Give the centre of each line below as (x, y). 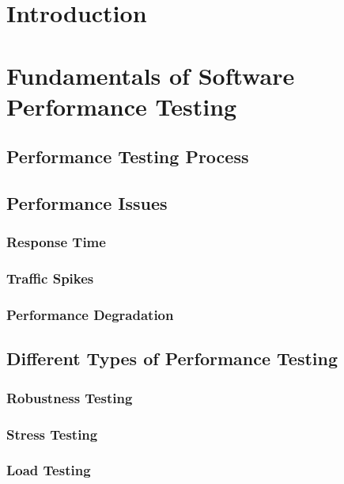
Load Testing (49, 470)
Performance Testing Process (128, 156)
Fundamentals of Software (151, 75)
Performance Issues (87, 203)
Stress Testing (52, 434)
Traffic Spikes (50, 278)
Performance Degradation (90, 315)
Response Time (56, 242)
